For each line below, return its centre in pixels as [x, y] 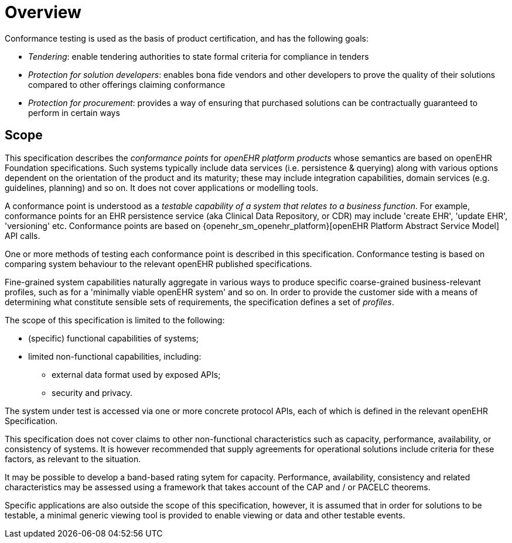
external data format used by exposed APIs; [136, 374]
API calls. [23, 235]
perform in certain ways [74, 112]
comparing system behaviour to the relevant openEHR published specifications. [158, 264]
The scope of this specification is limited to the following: [115, 320]
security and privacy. [92, 392]
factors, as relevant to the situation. [73, 459]
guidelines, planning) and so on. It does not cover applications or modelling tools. [162, 187]
